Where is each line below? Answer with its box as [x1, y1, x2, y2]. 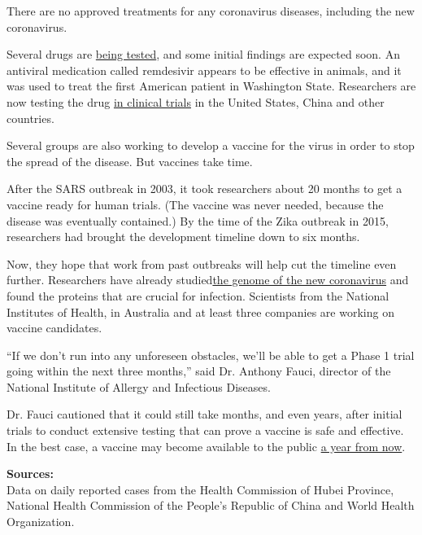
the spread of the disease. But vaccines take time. [7, 152, 253, 169]
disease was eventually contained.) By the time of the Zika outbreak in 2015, [7, 212, 389, 229]
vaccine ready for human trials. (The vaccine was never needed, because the [7, 195, 384, 213]
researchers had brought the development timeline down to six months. [7, 228, 360, 245]
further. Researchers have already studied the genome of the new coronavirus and [7, 271, 409, 288]
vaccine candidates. [7, 319, 102, 336]
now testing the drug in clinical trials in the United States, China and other [7, 93, 385, 110]
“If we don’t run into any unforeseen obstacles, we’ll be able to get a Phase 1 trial [7, 346, 415, 363]
